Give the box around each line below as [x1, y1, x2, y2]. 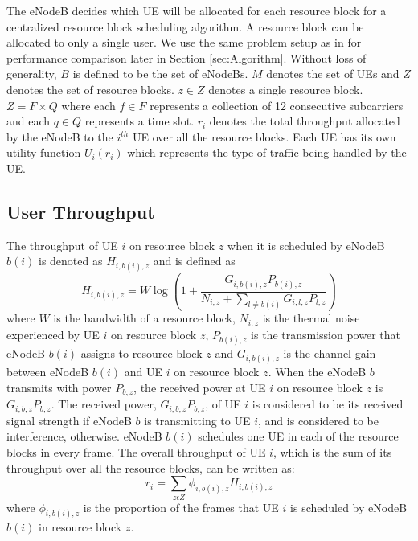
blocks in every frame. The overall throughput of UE [6, 444, 266, 460]
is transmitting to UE [144, 412, 251, 428]
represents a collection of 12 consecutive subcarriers [150, 96, 404, 113]
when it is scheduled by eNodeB [227, 236, 385, 253]
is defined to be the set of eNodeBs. [72, 65, 248, 82]
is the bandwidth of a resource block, [53, 309, 236, 326]
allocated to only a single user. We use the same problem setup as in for [6, 34, 362, 51]
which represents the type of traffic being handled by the [127, 144, 407, 161]
